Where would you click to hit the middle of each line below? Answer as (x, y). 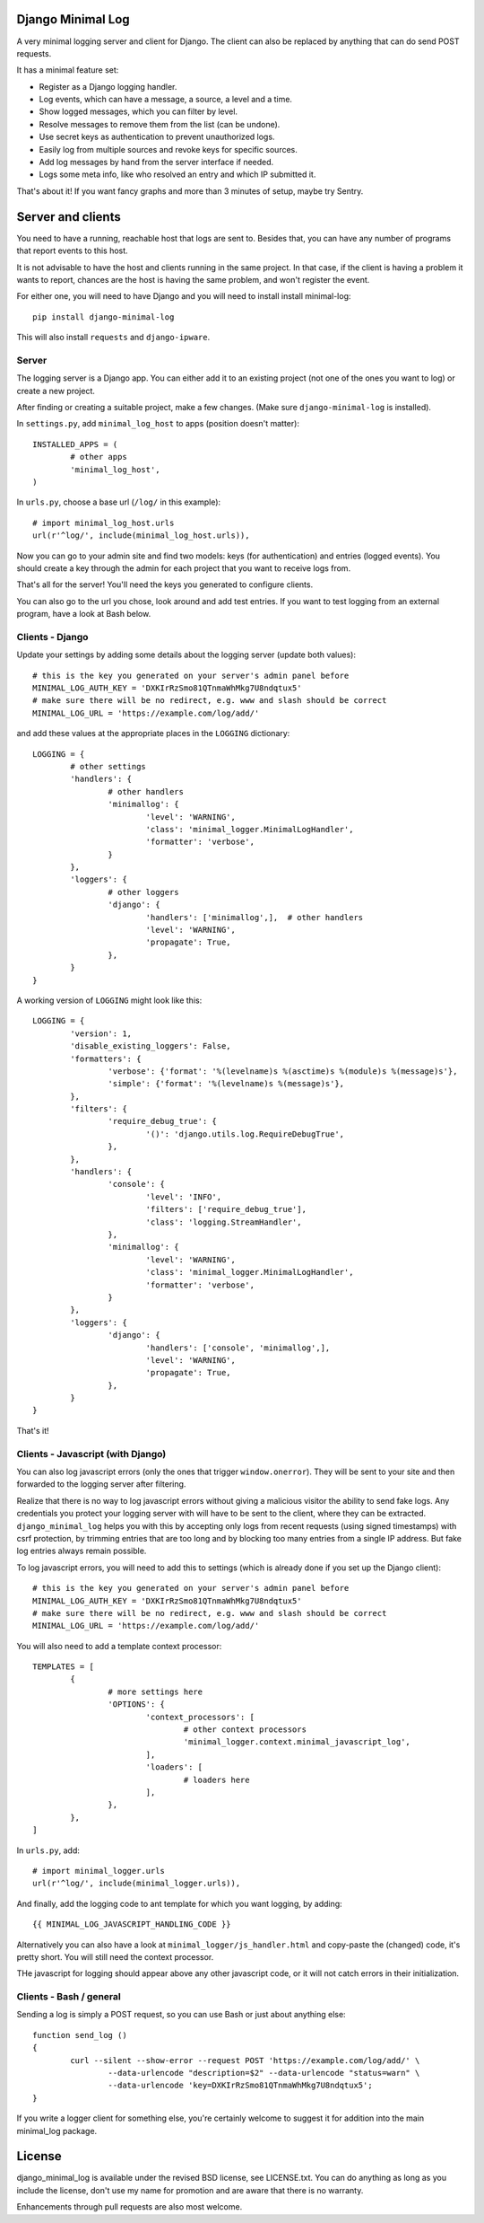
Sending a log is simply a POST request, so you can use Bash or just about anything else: (181, 2015)
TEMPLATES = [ (63, 1667)
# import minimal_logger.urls (99, 1871)
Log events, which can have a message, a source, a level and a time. (166, 100)
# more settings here (156, 1691)
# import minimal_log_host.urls (104, 523)
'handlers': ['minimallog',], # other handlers (255, 917)
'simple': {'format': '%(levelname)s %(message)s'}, (226, 1084)
